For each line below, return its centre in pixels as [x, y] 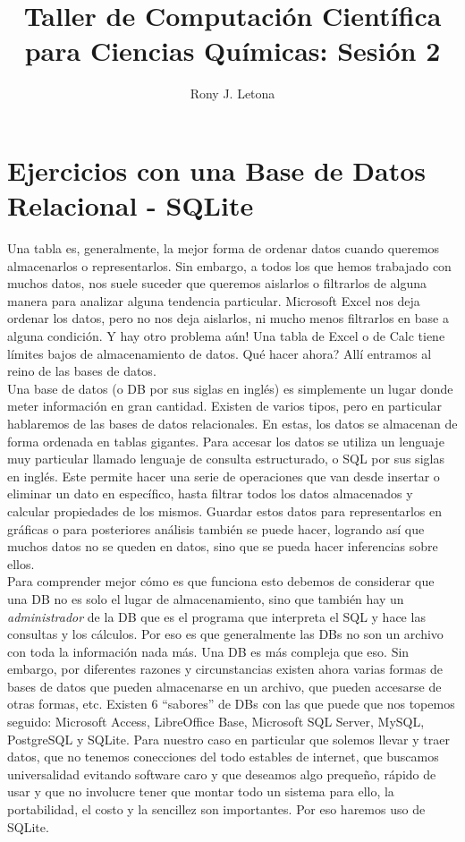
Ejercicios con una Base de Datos [217, 170]
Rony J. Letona [232, 94]
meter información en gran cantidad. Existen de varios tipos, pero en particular [225, 406]
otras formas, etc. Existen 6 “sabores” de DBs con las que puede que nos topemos [231, 704]
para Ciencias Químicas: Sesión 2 [232, 51]
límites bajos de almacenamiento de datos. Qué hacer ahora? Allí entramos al [220, 353]
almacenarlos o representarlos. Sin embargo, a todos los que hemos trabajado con [229, 265]
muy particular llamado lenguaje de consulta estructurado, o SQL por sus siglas [226, 459]
